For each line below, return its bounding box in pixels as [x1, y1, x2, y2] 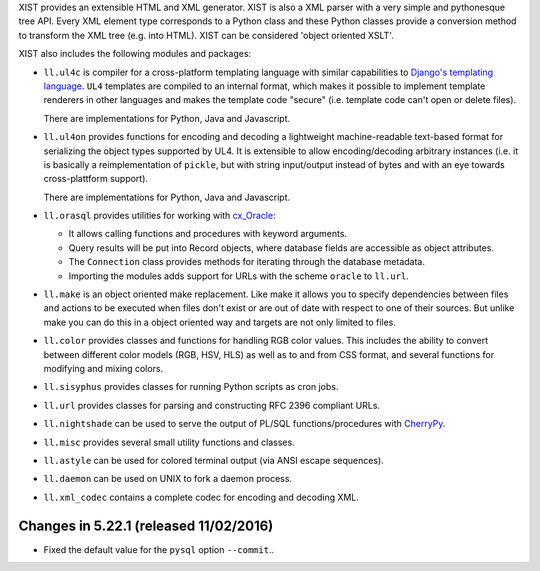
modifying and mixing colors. [43, 362, 164, 374]
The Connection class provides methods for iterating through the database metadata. [68, 256, 425, 268]
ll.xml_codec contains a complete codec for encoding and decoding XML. [43, 491, 360, 503]
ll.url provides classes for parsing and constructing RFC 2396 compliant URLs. [43, 399, 380, 411]
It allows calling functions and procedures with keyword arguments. [68, 228, 348, 240]
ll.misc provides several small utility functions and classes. [43, 436, 295, 448]
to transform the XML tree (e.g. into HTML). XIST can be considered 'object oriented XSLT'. [18, 29, 394, 41]
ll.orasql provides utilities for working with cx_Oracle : [43, 210, 276, 222]
